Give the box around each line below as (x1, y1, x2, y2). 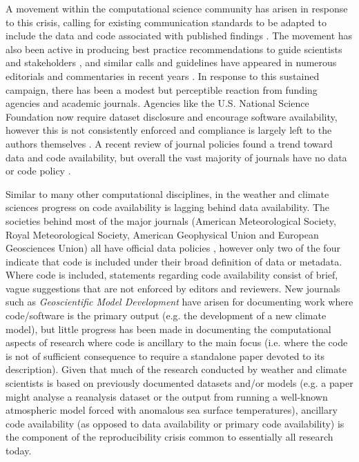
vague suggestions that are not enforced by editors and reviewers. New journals (6, 281, 340, 295)
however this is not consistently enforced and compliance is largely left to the (6, 123, 332, 137)
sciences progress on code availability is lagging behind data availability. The (6, 200, 330, 214)
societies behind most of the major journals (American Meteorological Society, (6, 213, 336, 228)
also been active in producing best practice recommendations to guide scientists (6, 41, 342, 56)
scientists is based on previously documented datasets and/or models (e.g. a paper (6, 376, 353, 390)
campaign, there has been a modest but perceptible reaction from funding (6, 82, 318, 97)
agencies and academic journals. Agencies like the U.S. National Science (6, 96, 309, 110)
